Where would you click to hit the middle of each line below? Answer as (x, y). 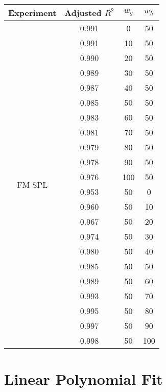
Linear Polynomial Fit (84, 379)
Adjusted (83, 13)
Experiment (32, 13)
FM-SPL (32, 184)
